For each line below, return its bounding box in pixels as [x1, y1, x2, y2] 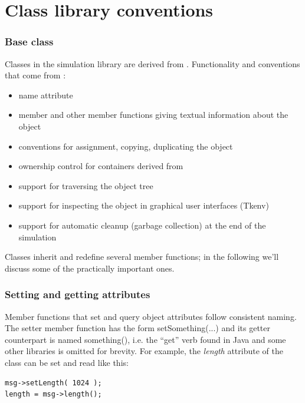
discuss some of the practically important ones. [5, 262, 175, 274]
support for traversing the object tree [18, 179, 153, 191]
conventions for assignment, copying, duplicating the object [18, 140, 233, 152]
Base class [5, 34, 54, 49]
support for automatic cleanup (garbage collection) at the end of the [18, 219, 266, 231]
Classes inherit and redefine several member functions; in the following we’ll [5, 250, 279, 263]
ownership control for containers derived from [18, 160, 183, 172]
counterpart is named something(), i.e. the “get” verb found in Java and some [5, 333, 286, 345]
